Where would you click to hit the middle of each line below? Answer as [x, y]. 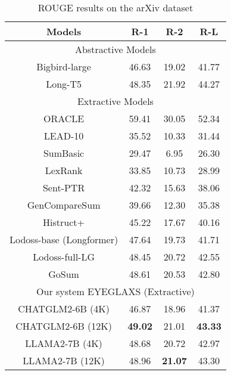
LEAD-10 [64, 136]
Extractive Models [115, 101]
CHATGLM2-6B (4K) [64, 309]
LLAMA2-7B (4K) [64, 343]
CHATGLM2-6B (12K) [64, 326]
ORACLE [64, 118]
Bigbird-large [64, 66]
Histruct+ [64, 222]
